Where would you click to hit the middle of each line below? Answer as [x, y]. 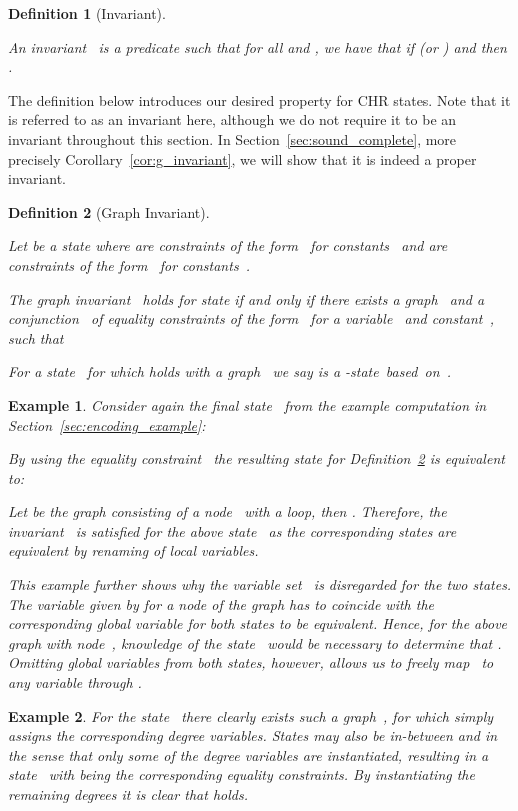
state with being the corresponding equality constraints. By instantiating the [241, 774]
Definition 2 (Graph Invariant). [109, 211]
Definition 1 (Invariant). [87, 13]
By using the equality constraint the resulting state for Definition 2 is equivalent [256, 458]
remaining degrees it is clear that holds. [128, 794]
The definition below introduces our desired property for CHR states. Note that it [259, 99]
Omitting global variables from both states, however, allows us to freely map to [251, 662]
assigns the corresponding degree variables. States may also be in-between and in [253, 735]
